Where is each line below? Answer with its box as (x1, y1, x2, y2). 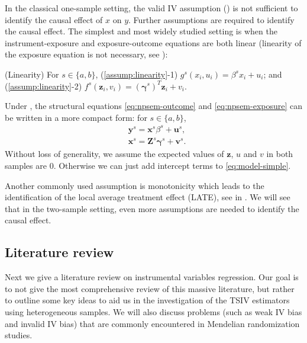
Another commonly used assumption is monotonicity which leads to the (5, 179, 264, 191)
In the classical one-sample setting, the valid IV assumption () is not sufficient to (5, 2, 298, 14)
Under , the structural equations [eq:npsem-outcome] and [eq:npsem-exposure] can (5, 100, 303, 112)
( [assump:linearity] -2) (5, 79, 82, 92)
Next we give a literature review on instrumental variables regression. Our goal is (5, 271, 299, 283)
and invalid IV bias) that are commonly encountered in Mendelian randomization (5, 317, 300, 329)
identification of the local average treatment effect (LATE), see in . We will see (5, 191, 290, 203)
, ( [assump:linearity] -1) (95, 68, 178, 80)
